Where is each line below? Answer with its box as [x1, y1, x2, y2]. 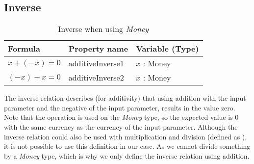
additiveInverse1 [68, 57, 124, 69]
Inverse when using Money [58, 23, 149, 35]
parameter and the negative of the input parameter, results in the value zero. [4, 102, 235, 112]
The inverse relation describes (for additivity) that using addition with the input [4, 93, 246, 103]
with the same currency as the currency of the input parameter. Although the [4, 121, 238, 132]
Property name [68, 43, 128, 55]
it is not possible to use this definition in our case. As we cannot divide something [4, 141, 251, 151]
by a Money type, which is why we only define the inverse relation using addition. [4, 150, 250, 161]
